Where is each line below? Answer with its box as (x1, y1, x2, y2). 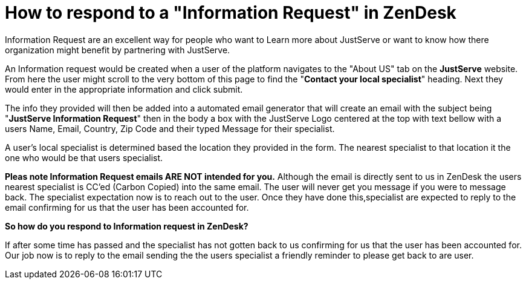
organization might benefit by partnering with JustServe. (5, 44, 230, 55)
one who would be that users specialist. (5, 152, 163, 163)
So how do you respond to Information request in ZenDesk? (5, 220, 248, 231)
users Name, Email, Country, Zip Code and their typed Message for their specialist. (5, 123, 335, 134)
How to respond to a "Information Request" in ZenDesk (5, 2, 456, 23)
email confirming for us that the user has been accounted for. (5, 202, 249, 213)
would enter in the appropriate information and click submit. (5, 84, 243, 94)
